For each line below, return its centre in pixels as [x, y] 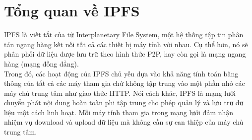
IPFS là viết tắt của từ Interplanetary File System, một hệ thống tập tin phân [124, 35]
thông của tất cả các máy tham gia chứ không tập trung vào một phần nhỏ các [125, 83]
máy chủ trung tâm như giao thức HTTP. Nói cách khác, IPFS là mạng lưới [120, 93]
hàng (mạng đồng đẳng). [41, 63]
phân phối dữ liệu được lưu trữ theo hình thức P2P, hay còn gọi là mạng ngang [125, 54]
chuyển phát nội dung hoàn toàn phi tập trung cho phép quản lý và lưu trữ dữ [124, 103]
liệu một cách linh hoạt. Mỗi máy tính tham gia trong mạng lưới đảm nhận [119, 112]
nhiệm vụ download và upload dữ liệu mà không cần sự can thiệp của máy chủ [124, 122]
